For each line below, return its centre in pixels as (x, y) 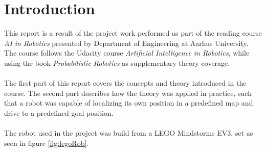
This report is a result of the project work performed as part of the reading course (133, 33)
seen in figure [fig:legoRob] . (47, 143)
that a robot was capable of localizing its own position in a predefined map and (129, 103)
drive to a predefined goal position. (59, 112)
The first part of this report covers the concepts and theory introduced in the (125, 83)
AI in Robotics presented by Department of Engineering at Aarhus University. (126, 43)
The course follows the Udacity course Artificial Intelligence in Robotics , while (127, 53)
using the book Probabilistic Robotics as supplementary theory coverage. (117, 62)
